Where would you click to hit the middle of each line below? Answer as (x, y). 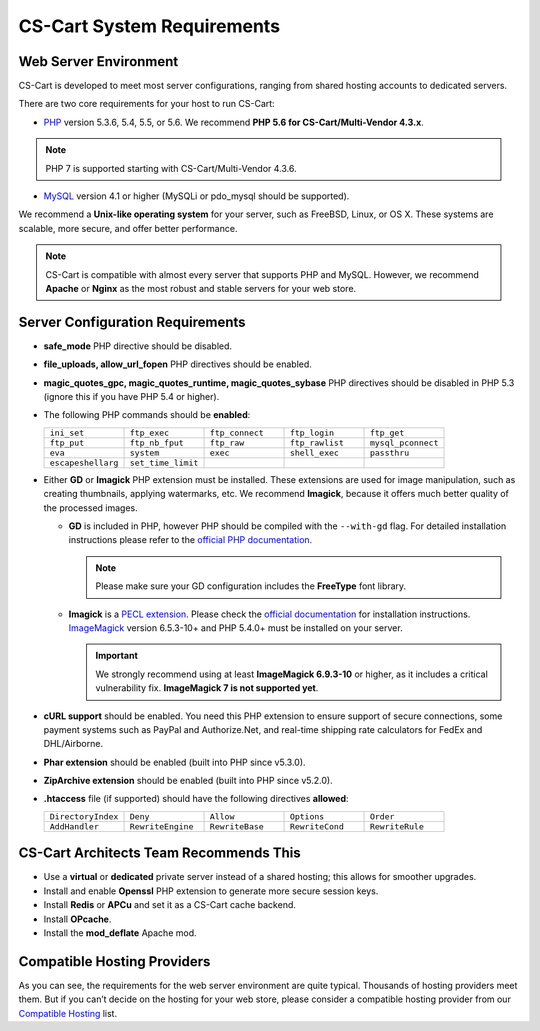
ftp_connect (236, 432)
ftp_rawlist (316, 442)
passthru (389, 452)
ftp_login (312, 432)
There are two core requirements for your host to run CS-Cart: (146, 104)
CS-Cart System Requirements (149, 26)
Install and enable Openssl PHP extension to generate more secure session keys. (211, 891)
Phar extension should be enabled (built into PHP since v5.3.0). (174, 762)
